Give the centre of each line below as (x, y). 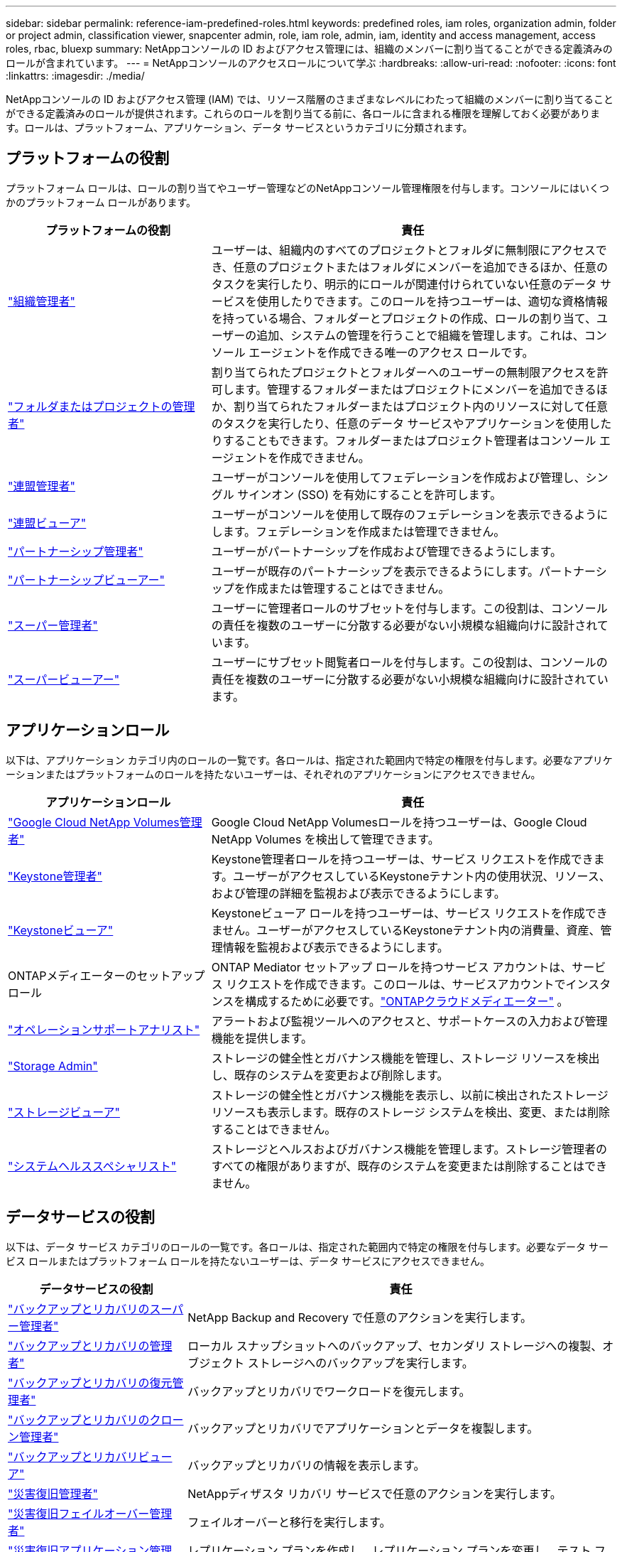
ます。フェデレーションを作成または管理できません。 (364, 531)
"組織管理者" (42, 301)
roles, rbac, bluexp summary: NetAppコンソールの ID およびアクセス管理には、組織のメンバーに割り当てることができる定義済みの (309, 49)
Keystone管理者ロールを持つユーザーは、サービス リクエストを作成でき (402, 859)
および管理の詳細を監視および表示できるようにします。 (358, 893)
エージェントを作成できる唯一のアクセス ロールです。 (391, 352)
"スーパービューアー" (64, 679)
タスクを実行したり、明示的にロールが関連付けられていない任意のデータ (404, 284)
